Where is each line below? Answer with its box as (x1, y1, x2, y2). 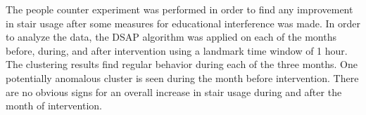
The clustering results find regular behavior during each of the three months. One (6, 57, 358, 72)
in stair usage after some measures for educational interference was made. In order (6, 15, 360, 30)
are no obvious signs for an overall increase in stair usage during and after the (6, 84, 342, 99)
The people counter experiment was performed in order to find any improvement (6, 2, 353, 16)
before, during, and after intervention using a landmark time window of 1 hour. (6, 43, 348, 57)
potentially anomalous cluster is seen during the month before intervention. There (6, 70, 359, 85)
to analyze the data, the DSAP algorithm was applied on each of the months (6, 29, 336, 44)
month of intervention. (6, 98, 102, 113)
